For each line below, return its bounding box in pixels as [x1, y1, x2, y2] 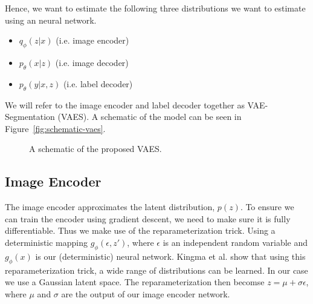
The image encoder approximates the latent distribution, [5, 200, 215, 213]
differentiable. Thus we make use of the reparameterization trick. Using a [5, 224, 276, 237]
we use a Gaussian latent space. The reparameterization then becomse [5, 276, 265, 288]
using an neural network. [5, 13, 97, 26]
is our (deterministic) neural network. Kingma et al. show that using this [35, 249, 306, 262]
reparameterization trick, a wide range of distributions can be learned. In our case [5, 263, 308, 276]
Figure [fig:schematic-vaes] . [5, 122, 106, 134]
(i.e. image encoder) [56, 34, 129, 47]
